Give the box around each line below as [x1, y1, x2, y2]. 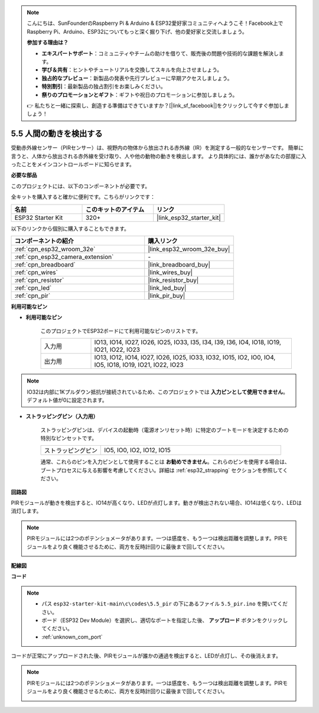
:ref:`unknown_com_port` [41, 633, 103, 640]
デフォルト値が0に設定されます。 [27, 396, 108, 403]
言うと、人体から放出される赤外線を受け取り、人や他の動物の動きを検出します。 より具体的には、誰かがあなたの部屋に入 [11, 153, 307, 160]
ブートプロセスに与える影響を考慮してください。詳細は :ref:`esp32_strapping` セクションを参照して [40, 466, 283, 474]
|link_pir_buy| [148, 291, 185, 300]
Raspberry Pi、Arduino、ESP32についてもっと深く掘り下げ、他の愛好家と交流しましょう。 [27, 28, 248, 35]
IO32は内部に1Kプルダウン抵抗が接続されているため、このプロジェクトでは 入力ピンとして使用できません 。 [27, 388, 289, 396]
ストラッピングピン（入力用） [25, 413, 99, 420]
